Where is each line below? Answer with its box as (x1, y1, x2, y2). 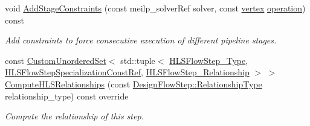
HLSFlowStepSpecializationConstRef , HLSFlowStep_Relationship (5, 66, 250, 78)
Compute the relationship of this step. (5, 110, 144, 122)
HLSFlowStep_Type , (169, 54, 248, 66)
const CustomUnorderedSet (5, 54, 106, 66)
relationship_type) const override (5, 89, 129, 102)
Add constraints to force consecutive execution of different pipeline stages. (5, 34, 277, 46)
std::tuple (120, 54, 155, 66)
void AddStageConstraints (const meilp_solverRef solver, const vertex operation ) (5, 2, 306, 14)
